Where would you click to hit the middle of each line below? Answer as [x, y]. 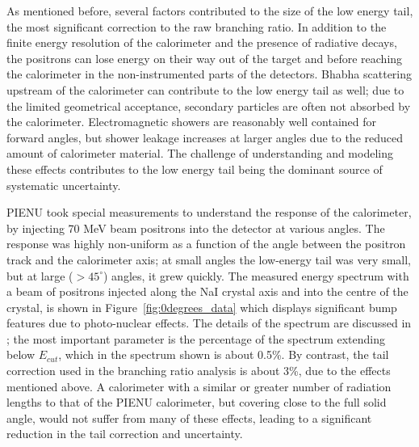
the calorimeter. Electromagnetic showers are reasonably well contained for [191, 122]
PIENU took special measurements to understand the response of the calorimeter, [209, 212]
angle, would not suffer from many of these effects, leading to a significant [189, 417]
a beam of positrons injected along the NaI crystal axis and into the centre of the [207, 291]
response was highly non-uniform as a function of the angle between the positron [206, 244]
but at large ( [40, 275]
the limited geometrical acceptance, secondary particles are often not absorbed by [209, 105]
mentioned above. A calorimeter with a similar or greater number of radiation [199, 386]
